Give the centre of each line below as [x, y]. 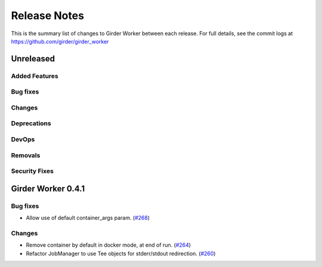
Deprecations [31, 123]
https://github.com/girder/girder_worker [60, 41]
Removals [26, 155]
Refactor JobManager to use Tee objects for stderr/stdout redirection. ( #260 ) [121, 253]
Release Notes [48, 15]
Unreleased [33, 59]
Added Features [35, 76]
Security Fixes [32, 171]
